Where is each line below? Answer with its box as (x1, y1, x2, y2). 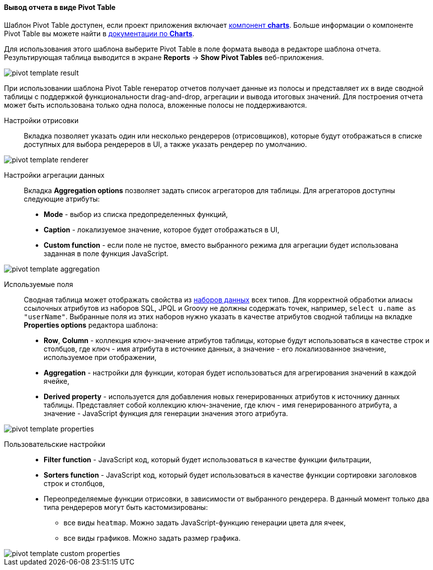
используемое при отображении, (44, 353, 157, 361)
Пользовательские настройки (4, 439, 105, 448)
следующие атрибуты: (24, 194, 100, 203)
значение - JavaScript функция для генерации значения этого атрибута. (44, 409, 288, 418)
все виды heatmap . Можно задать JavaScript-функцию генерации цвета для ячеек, (63, 518, 346, 527)
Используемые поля (4, 280, 73, 288)
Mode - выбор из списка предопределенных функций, (44, 210, 228, 218)
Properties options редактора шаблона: (24, 320, 158, 329)
